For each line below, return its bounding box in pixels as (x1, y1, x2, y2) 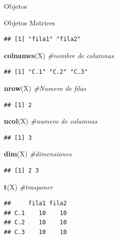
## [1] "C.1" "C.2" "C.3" (4, 68, 88, 76)
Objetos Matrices (4, 17, 55, 27)
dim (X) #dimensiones (4, 149, 72, 159)
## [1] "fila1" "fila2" (4, 36, 81, 43)
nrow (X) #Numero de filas (4, 83, 86, 93)
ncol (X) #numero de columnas (4, 116, 98, 126)
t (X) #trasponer (4, 181, 53, 192)
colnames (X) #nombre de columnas (4, 50, 114, 60)
